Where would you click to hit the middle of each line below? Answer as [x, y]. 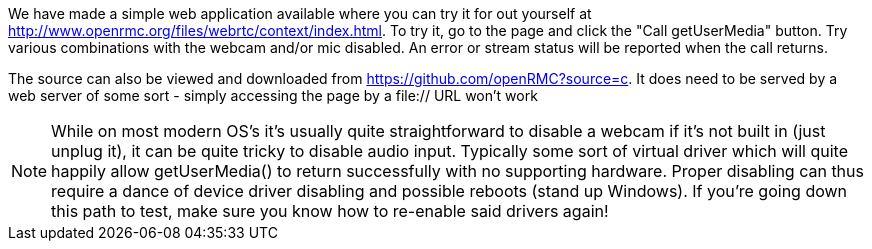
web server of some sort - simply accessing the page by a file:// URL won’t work [273, 95]
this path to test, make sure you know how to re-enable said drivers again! [330, 211]
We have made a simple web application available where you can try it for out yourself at [300, 13]
